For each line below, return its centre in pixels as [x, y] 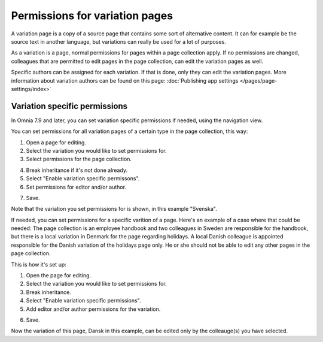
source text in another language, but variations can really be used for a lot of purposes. [119, 41]
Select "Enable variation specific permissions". [83, 301]
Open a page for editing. [56, 142]
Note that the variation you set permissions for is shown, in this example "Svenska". [114, 209]
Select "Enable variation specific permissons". [83, 178]
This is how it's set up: [39, 264]
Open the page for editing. [59, 276]
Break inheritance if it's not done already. [77, 170]
